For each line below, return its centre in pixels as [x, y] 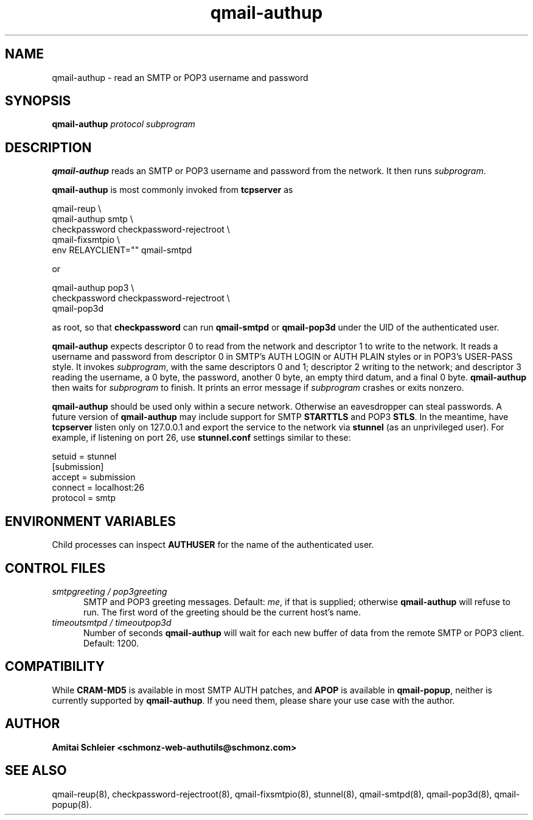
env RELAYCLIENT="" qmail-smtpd [122, 250]
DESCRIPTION [48, 147]
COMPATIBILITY [55, 667]
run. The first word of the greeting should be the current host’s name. [222, 612]
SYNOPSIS [38, 101]
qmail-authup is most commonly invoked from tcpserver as [172, 190]
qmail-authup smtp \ [92, 219]
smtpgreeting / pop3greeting [110, 591]
